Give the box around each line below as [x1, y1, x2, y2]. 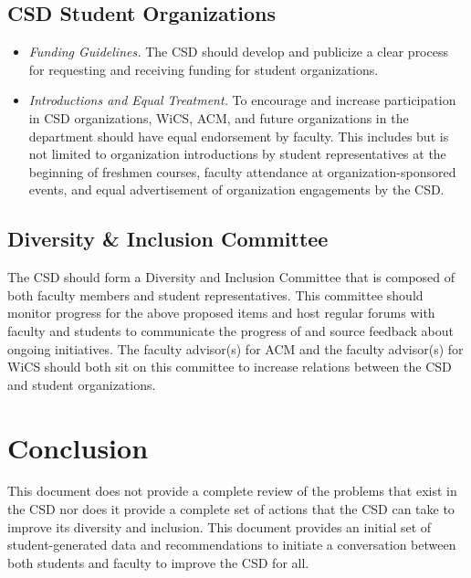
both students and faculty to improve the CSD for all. [7, 552, 309, 572]
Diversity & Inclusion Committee [7, 225, 329, 253]
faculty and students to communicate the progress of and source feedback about [7, 321, 454, 340]
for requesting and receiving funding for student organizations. [28, 59, 379, 79]
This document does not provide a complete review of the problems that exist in [7, 481, 457, 500]
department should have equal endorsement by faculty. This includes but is [28, 126, 449, 145]
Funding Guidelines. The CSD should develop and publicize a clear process [28, 42, 448, 61]
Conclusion [7, 428, 149, 466]
